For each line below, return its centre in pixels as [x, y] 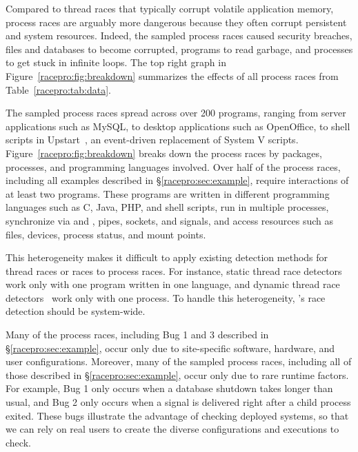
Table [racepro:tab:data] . [58, 89]
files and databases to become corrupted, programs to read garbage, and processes [179, 49]
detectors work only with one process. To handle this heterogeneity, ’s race [166, 297]
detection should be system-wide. [76, 311]
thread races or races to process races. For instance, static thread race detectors [174, 270]
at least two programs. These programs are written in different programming [168, 193]
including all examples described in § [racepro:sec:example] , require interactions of [177, 180]
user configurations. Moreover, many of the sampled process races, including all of [179, 361]
